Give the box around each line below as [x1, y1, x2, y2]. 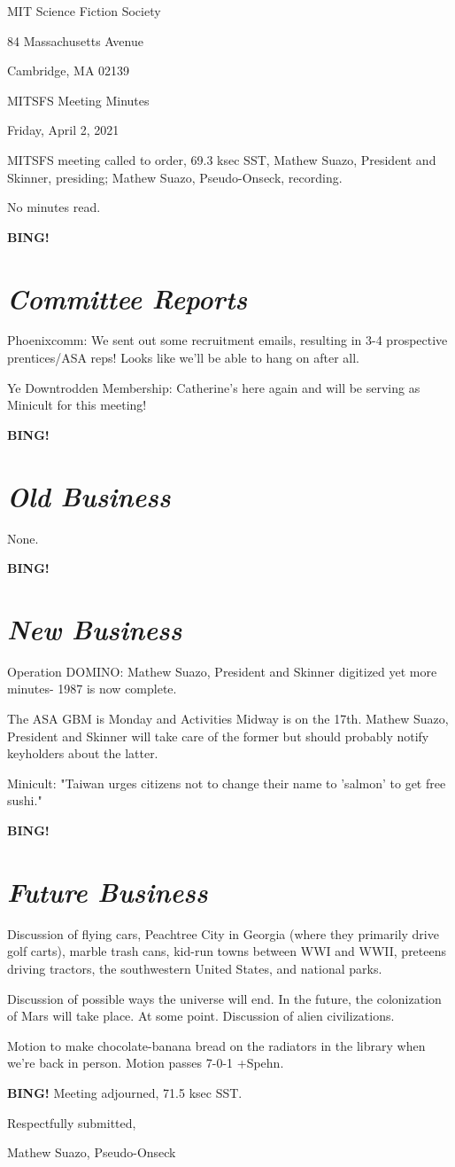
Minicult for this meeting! [7, 396, 147, 414]
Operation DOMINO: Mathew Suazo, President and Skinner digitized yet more [7, 662, 437, 680]
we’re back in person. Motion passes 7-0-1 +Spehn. [7, 1053, 284, 1072]
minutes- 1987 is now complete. [7, 679, 177, 698]
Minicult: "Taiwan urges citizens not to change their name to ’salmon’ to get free [7, 773, 446, 792]
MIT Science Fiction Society [7, 2, 161, 20]
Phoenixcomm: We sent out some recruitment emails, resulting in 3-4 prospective [7, 331, 448, 349]
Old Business [7, 477, 171, 514]
